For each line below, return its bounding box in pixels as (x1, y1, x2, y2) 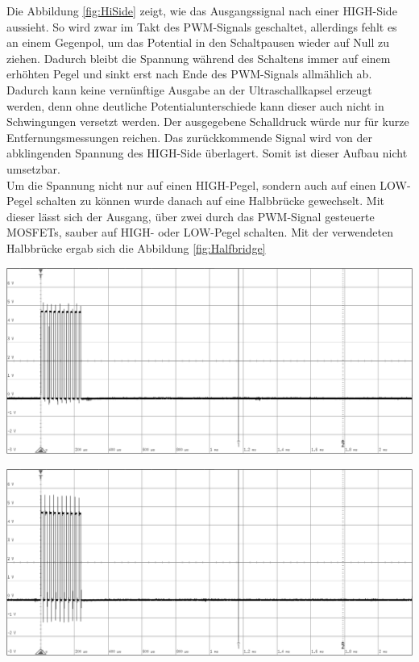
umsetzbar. (6, 160, 61, 177)
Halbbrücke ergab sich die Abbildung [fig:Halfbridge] (6, 239, 266, 256)
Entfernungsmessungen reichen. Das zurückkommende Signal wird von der (6, 128, 372, 145)
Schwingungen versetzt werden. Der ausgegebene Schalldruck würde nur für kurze (6, 113, 409, 130)
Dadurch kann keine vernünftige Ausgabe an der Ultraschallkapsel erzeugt (6, 81, 372, 98)
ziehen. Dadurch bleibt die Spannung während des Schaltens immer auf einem (6, 49, 391, 66)
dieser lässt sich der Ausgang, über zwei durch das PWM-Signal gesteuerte (6, 207, 375, 224)
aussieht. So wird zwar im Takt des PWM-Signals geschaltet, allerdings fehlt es (6, 18, 397, 35)
